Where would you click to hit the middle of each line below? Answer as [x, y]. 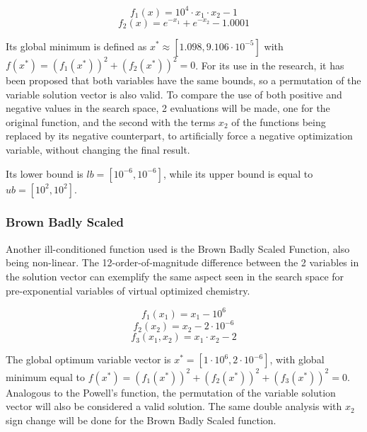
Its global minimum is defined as [76, 46]
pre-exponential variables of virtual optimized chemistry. [128, 290]
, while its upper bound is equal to [238, 173]
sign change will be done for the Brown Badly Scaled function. [141, 420]
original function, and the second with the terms [111, 121]
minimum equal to [45, 376]
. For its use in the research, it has [270, 64]
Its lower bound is [45, 173]
